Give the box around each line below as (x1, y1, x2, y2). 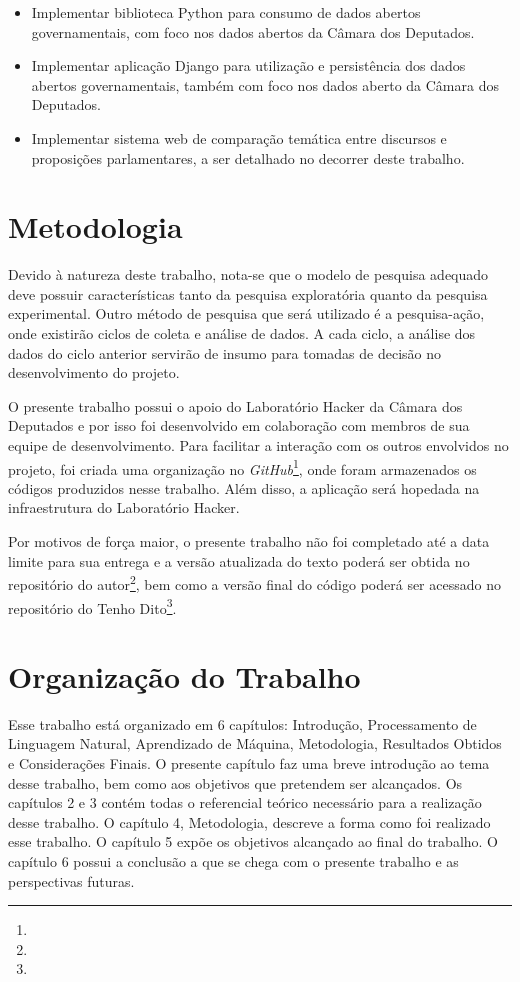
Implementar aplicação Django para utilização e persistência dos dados (31, 55, 466, 76)
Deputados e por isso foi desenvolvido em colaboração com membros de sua (8, 415, 470, 436)
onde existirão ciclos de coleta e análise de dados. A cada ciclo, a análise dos (8, 323, 476, 344)
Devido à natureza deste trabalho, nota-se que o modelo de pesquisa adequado (8, 264, 489, 285)
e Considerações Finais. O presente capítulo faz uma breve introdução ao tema (8, 753, 490, 774)
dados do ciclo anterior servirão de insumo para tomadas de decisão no (8, 342, 442, 363)
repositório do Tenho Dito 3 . (8, 594, 177, 618)
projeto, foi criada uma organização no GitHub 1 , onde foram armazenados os (8, 455, 477, 479)
